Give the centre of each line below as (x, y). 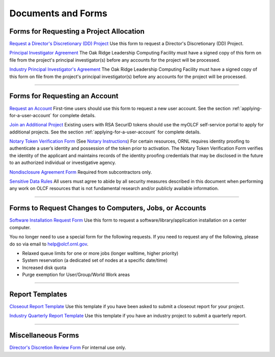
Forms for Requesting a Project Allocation (77, 31)
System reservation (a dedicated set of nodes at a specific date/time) (95, 260)
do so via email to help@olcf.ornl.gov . (49, 244)
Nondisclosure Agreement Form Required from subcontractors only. (81, 172)
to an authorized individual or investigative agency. (63, 162)
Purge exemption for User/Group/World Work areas (76, 274)
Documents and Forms (58, 13)
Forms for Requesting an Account (64, 96)
